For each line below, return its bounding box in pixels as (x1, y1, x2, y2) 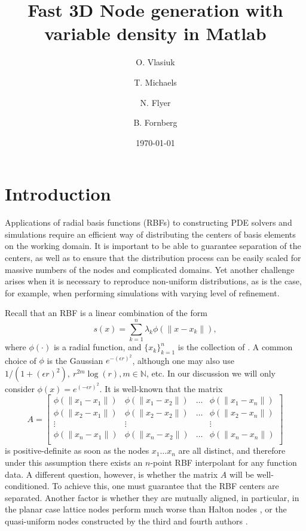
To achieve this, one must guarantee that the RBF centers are (52, 480, 279, 492)
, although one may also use (132, 354, 234, 366)
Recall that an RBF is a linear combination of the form (5, 307, 207, 319)
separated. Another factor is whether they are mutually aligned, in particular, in (5, 491, 299, 503)
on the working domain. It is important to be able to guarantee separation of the (5, 239, 301, 252)
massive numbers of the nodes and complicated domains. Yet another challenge (5, 263, 295, 275)
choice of (5, 354, 36, 366)
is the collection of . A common (178, 341, 293, 353)
